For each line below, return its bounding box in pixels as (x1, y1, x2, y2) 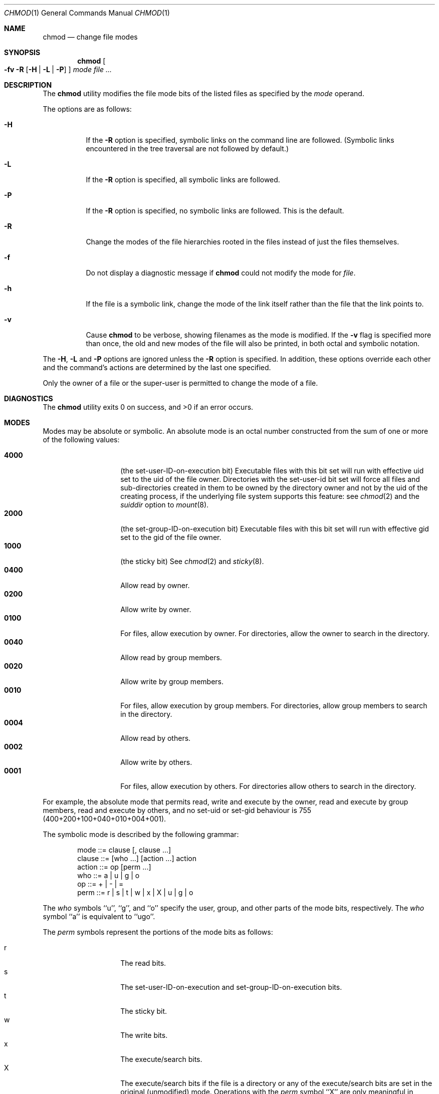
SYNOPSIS (4, 48, 41, 57)
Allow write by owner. (120, 605, 191, 614)
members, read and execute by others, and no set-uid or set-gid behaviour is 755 (43, 806, 312, 814)
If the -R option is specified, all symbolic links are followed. (86, 175, 280, 184)
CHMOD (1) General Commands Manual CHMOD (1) (4, 9, 170, 17)
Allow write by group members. (120, 677, 224, 686)
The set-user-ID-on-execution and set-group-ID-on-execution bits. (120, 983, 342, 991)
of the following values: (43, 435, 120, 444)
